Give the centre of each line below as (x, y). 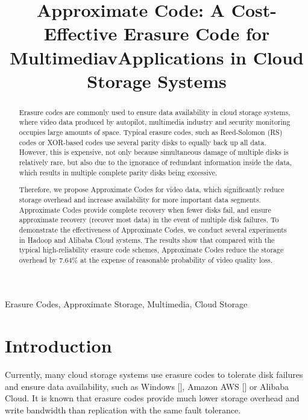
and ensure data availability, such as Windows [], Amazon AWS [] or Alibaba (147, 386)
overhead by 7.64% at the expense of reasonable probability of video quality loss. (146, 259)
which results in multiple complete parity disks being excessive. (118, 172)
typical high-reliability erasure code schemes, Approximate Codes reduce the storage (151, 250)
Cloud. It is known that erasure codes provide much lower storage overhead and (152, 398)
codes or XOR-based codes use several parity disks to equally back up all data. (143, 142)
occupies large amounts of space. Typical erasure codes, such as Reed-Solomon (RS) (151, 132)
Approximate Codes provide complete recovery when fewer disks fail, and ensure (145, 209)
